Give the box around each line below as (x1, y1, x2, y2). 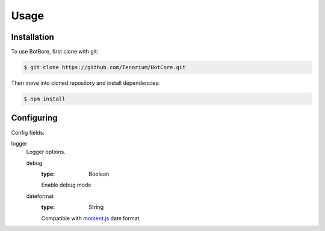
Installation (11, 32, 54, 42)
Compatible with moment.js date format (41, 214, 140, 222)
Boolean (88, 170, 110, 177)
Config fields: (11, 129, 45, 136)
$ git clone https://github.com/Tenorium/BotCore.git (23, 64, 186, 71)
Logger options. (26, 148, 66, 156)
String (88, 203, 104, 211)
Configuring (11, 113, 58, 123)
